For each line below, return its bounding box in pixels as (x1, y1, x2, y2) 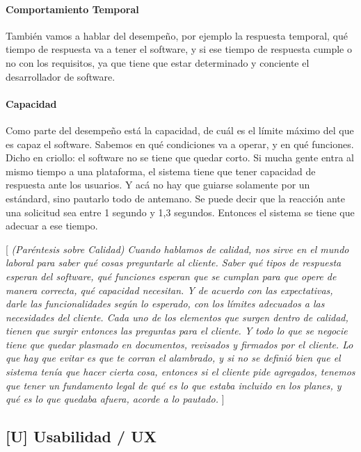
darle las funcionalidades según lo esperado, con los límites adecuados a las (6, 296, 325, 311)
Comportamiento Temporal (6, 1, 139, 16)
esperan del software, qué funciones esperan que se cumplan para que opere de (6, 268, 337, 283)
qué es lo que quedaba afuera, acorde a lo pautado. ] (6, 392, 225, 406)
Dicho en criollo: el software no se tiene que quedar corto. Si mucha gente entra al (6, 150, 354, 165)
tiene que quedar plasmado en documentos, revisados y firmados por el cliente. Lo (6, 337, 353, 351)
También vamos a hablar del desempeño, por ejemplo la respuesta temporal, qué (6, 28, 348, 42)
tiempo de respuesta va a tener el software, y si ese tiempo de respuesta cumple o (6, 42, 352, 56)
